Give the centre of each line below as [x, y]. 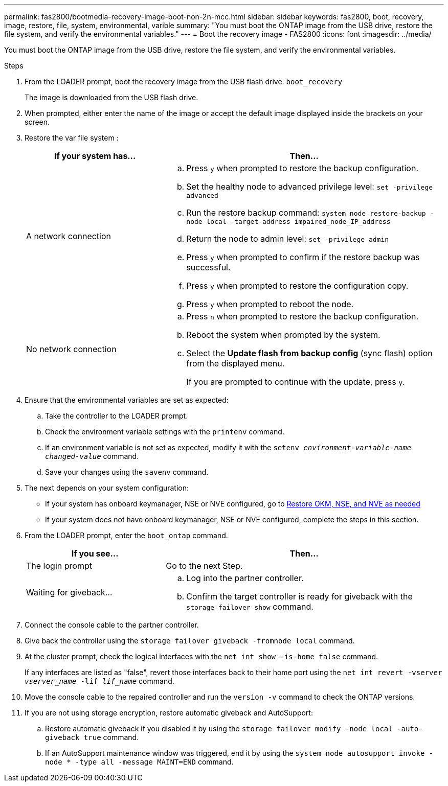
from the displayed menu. [236, 363]
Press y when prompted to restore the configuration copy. [297, 286]
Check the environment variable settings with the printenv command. [165, 432]
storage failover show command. [250, 607]
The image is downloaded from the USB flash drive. [111, 97]
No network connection [71, 349]
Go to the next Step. [204, 566]
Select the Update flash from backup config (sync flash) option [309, 353]
